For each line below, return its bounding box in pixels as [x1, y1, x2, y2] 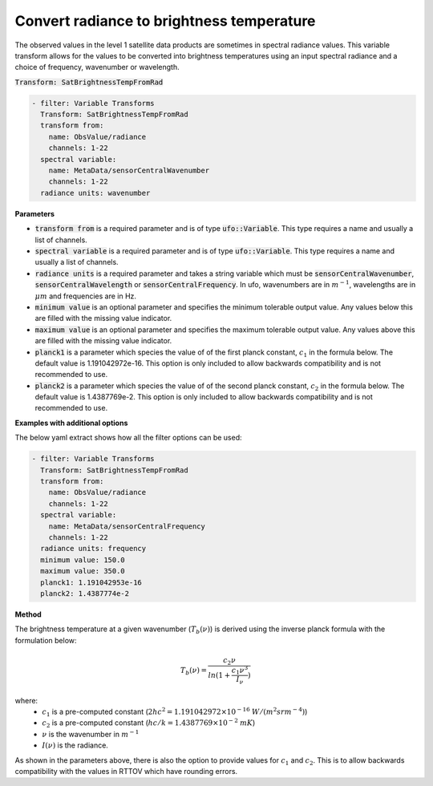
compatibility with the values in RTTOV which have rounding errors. [14, 766, 238, 776]
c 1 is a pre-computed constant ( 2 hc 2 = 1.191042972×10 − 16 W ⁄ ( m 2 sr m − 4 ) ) [42, 706, 308, 718]
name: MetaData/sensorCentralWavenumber [48, 166, 210, 176]
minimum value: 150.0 [40, 555, 126, 565]
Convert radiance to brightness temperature [14, 12, 316, 30]
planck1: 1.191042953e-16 [40, 577, 142, 587]
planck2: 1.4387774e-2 [40, 589, 130, 598]
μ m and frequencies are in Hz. [34, 291, 136, 301]
